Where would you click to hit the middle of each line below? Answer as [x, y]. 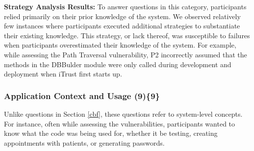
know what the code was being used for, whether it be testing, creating [111, 133]
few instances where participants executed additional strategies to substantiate [122, 26]
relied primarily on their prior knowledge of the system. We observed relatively [122, 16]
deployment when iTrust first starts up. [63, 74]
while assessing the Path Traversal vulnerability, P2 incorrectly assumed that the [126, 54]
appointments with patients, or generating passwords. [84, 142]
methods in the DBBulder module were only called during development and [118, 64]
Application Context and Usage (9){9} [82, 95]
